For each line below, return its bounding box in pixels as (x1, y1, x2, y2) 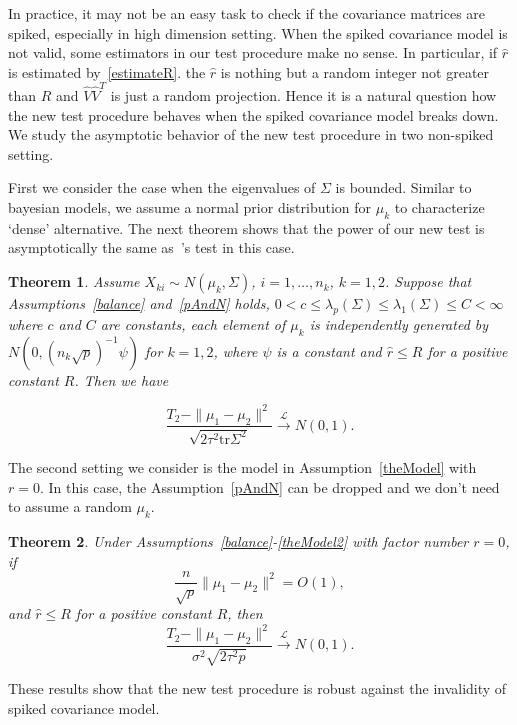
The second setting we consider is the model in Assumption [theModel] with (8, 456, 477, 477)
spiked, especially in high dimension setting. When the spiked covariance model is (8, 22, 508, 43)
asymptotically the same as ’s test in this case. (8, 237, 295, 258)
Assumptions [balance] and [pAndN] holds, (8, 293, 270, 314)
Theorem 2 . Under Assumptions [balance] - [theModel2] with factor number (8, 530, 469, 551)
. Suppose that (385, 271, 472, 292)
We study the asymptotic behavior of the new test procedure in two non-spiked (8, 124, 494, 145)
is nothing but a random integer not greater (220, 61, 490, 82)
